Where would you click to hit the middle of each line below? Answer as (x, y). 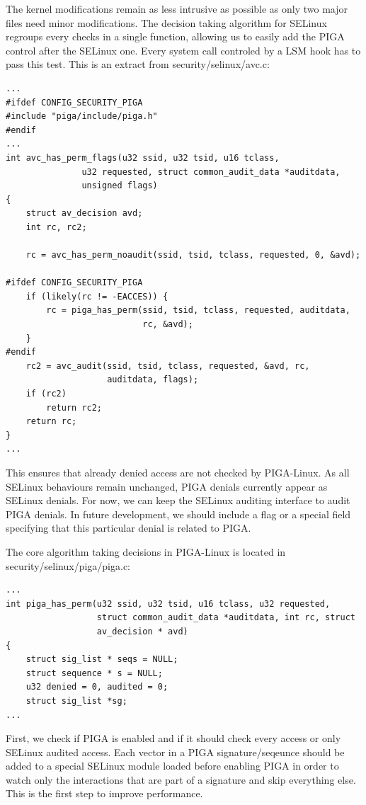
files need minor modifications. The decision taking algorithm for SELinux (166, 22)
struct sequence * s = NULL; (94, 673)
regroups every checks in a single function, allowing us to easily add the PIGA (175, 36)
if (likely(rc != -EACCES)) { (97, 296)
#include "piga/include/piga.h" (82, 116)
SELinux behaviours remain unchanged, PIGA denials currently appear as (167, 486)
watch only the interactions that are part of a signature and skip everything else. (181, 779)
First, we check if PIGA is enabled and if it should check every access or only (173, 738)
